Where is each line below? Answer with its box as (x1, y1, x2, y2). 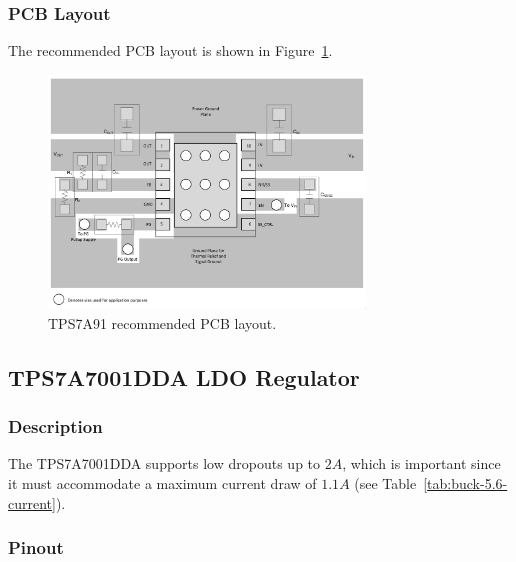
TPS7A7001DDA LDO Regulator (8, 361, 360, 392)
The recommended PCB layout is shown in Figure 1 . (8, 40, 333, 61)
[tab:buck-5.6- (423, 473, 508, 494)
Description (8, 414, 103, 439)
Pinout (8, 535, 64, 560)
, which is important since (342, 453, 501, 474)
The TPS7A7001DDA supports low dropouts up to (8, 453, 321, 474)
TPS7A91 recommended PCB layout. (48, 312, 277, 333)
